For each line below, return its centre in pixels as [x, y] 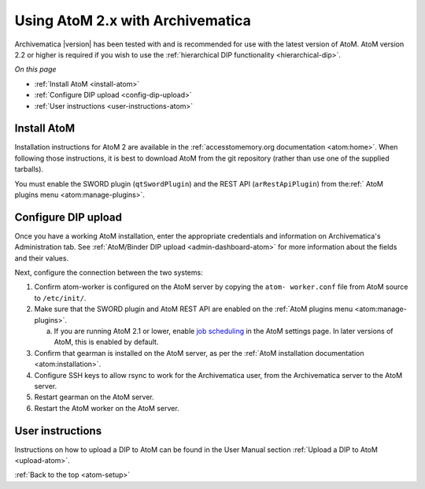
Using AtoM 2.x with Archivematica [133, 20]
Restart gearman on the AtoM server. [94, 397]
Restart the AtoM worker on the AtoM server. [107, 408]
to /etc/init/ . [60, 298]
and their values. [42, 258]
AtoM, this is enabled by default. [106, 342]
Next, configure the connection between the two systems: [109, 272]
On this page [35, 69]
